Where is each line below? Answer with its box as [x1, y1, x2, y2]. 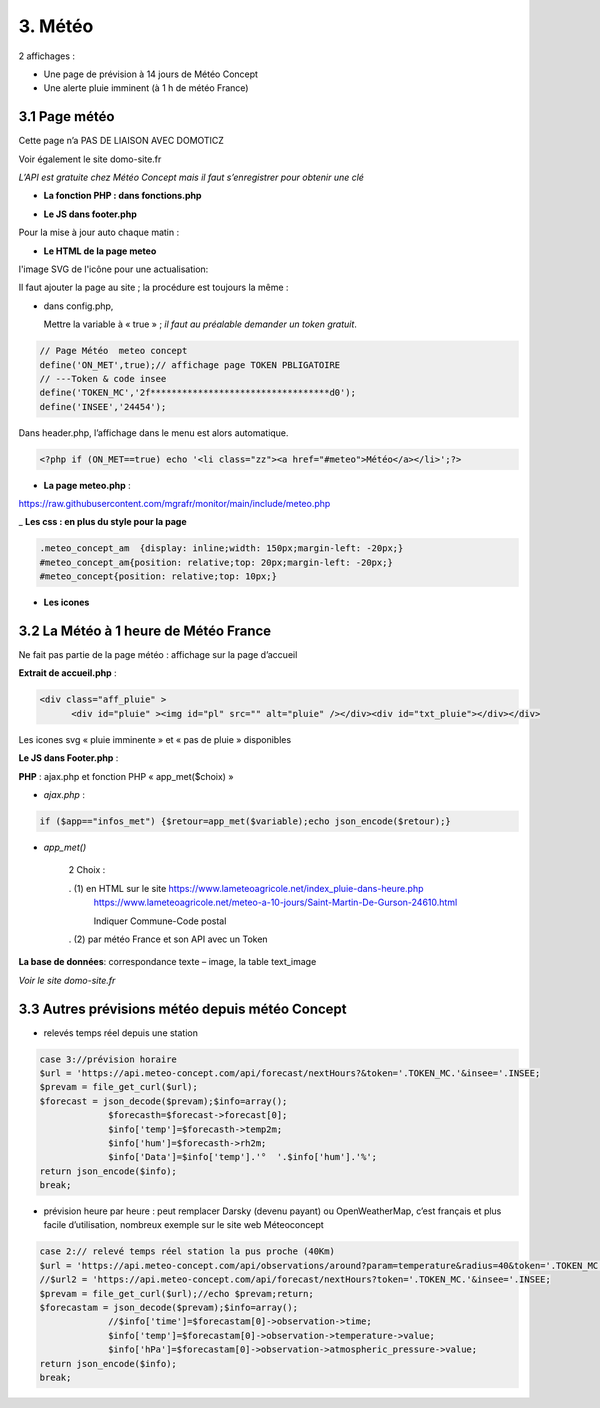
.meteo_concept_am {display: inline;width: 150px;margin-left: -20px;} [39, 543, 404, 554]
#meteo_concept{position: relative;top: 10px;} [39, 571, 277, 582]
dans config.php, [43, 300, 114, 312]
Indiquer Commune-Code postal [93, 915, 227, 927]
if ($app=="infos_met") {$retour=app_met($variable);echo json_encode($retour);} [39, 815, 452, 827]
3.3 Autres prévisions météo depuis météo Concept [18, 1000, 347, 1017]
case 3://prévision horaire [39, 1053, 177, 1065]
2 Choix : [68, 864, 106, 876]
